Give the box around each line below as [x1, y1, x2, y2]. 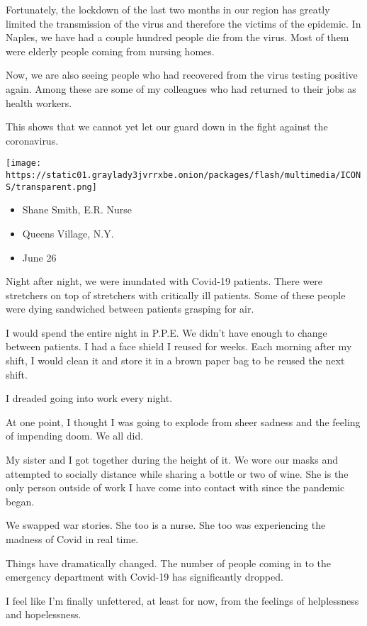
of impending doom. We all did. [6, 428, 144, 443]
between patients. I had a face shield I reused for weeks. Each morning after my [6, 339, 352, 354]
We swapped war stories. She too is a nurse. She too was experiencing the [6, 518, 326, 532]
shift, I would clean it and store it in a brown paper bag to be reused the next [6, 353, 345, 368]
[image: [6, 158, 42, 169]
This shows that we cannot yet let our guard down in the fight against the [6, 119, 328, 134]
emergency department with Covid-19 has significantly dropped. [6, 569, 283, 584]
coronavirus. [6, 133, 59, 147]
